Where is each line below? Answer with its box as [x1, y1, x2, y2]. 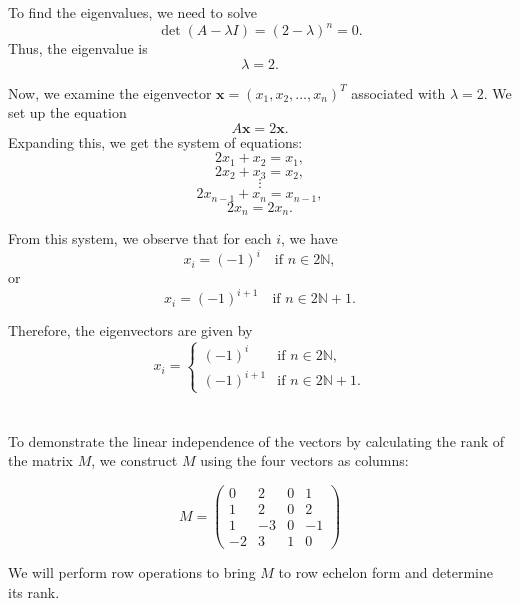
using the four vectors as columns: [200, 450, 409, 471]
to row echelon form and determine [278, 562, 493, 583]
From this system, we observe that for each [8, 228, 272, 249]
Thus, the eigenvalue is [8, 38, 148, 59]
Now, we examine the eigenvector [8, 82, 212, 103]
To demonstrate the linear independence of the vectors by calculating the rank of [8, 430, 505, 451]
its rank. [8, 581, 60, 602]
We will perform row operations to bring [8, 562, 256, 583]
